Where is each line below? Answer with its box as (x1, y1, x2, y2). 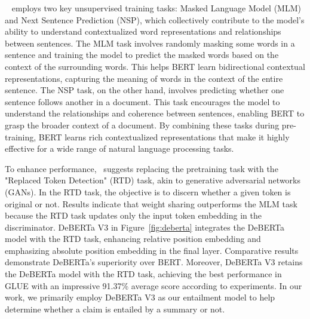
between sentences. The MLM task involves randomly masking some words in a (5, 36, 295, 49)
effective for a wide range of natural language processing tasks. (5, 142, 234, 155)
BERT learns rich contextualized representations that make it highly (38, 130, 290, 143)
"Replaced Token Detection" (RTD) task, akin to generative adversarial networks (5, 174, 300, 186)
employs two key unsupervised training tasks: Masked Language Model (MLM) (11, 2, 301, 14)
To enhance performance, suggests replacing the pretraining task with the (5, 162, 278, 174)
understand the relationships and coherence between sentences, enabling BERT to (5, 107, 305, 119)
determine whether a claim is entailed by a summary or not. (5, 302, 225, 315)
